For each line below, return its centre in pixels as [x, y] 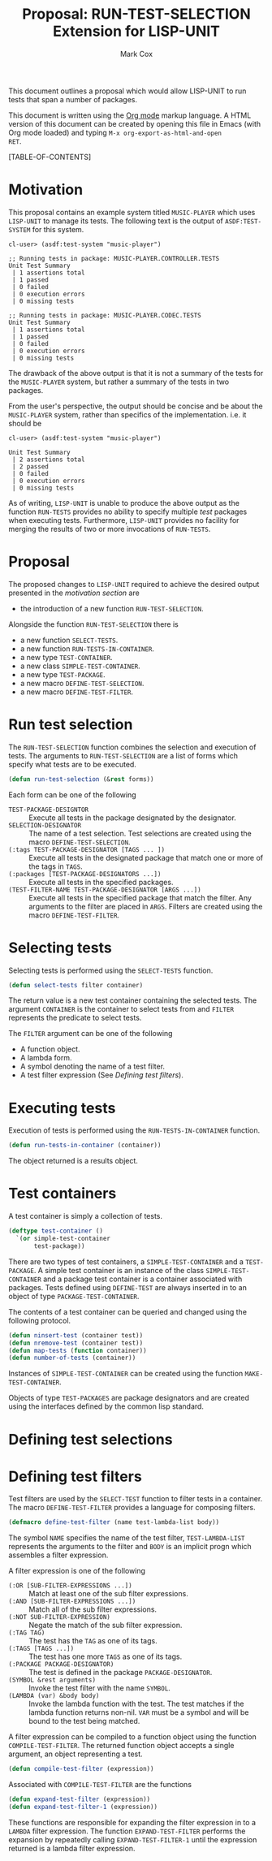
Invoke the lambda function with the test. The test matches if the [136, 1704]
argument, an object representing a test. [76, 1754]
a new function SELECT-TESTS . [69, 640]
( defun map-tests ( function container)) [78, 1350]
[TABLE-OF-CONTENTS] [50, 157]
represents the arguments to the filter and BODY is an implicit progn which [130, 1547]
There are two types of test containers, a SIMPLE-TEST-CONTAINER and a [126, 1261]
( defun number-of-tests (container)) [72, 1358]
